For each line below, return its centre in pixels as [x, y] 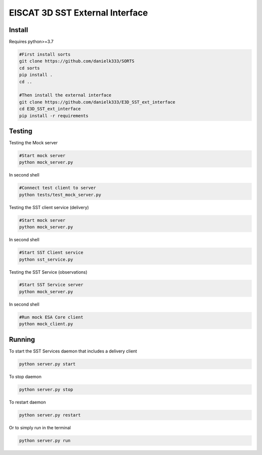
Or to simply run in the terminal [40, 427]
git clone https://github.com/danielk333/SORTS [77, 61]
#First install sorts [45, 54]
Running [22, 340]
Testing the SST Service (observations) [48, 272]
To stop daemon [25, 376]
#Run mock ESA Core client [51, 317]
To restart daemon [27, 402]
